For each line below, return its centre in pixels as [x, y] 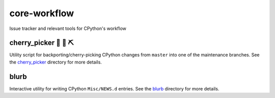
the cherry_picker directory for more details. [56, 62]
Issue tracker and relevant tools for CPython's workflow [68, 28]
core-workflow [42, 13]
